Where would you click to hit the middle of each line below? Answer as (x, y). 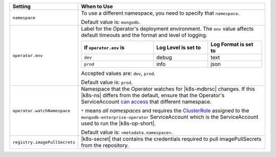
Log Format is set (232, 44)
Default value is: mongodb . (111, 22)
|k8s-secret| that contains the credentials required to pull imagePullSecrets (171, 139)
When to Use (97, 6)
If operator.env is (104, 47)
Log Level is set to (179, 47)
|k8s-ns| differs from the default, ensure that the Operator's (153, 95)
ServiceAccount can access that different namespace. (146, 102)
